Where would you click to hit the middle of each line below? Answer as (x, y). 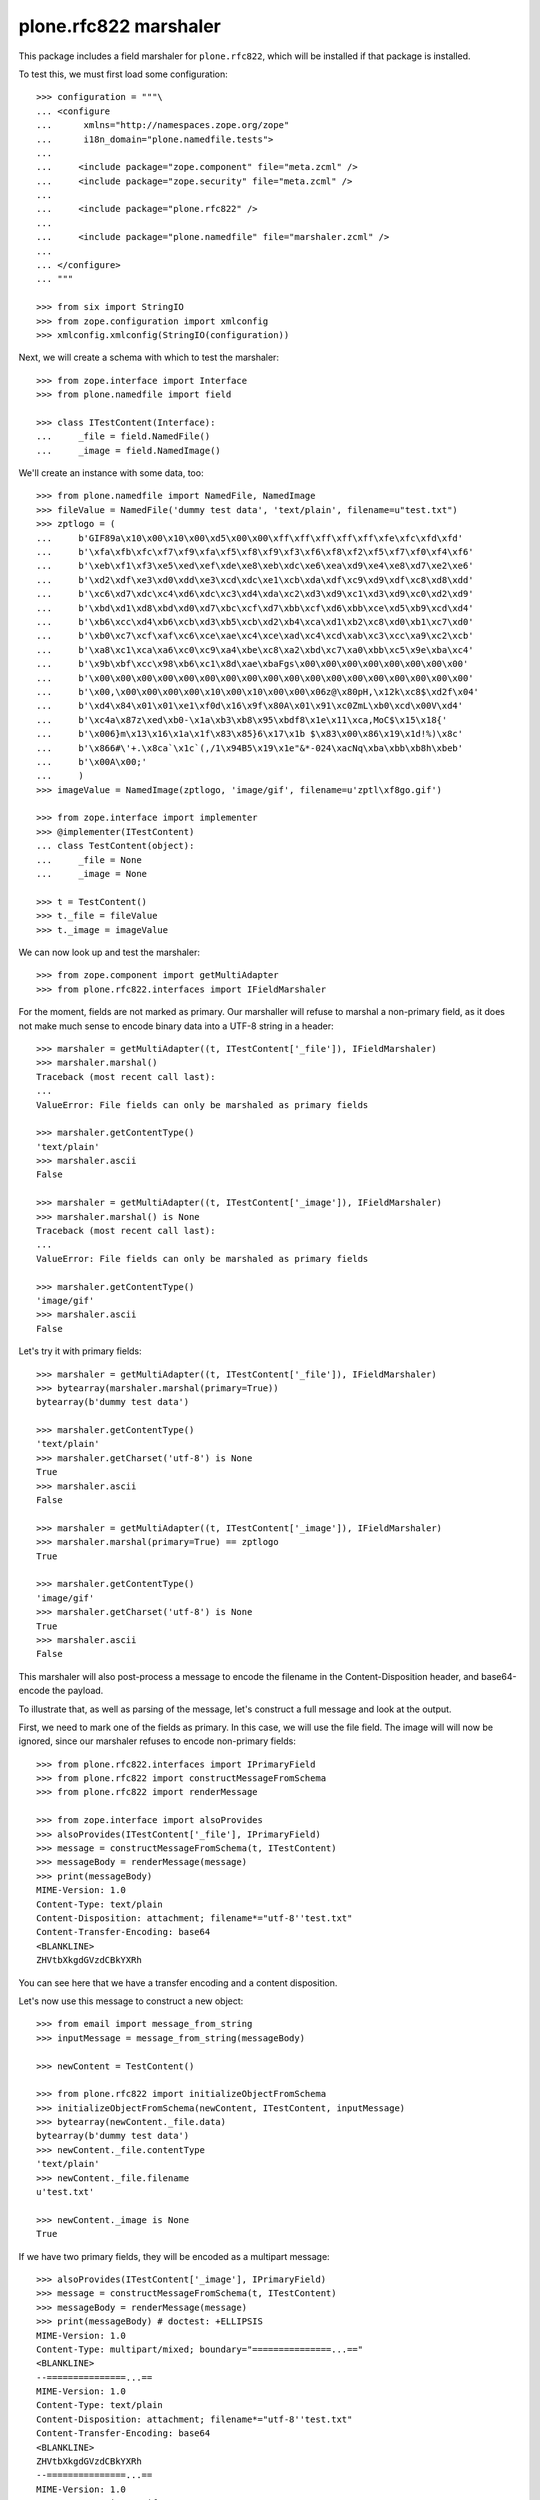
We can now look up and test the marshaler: (109, 952)
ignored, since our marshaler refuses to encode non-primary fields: (157, 1741)
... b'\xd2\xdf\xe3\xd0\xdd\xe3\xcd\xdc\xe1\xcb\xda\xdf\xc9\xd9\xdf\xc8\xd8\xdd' (255, 579)
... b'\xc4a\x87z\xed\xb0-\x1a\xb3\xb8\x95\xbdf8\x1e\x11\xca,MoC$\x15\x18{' (242, 719)
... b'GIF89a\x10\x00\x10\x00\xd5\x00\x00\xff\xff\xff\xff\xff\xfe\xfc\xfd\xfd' (250, 538)
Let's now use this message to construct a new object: (131, 2001)
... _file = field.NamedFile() (123, 436)
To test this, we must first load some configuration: (123, 74)
